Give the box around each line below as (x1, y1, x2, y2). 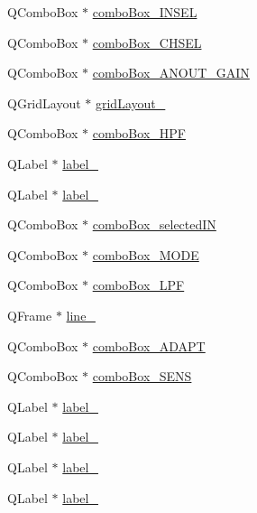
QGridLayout (7, 93, 81, 112)
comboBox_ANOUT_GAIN (92, 63, 250, 82)
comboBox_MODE (92, 245, 199, 264)
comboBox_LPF (92, 275, 185, 294)
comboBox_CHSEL (92, 33, 202, 51)
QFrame (7, 305, 52, 324)
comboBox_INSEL (92, 3, 197, 21)
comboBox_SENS (92, 367, 192, 386)
